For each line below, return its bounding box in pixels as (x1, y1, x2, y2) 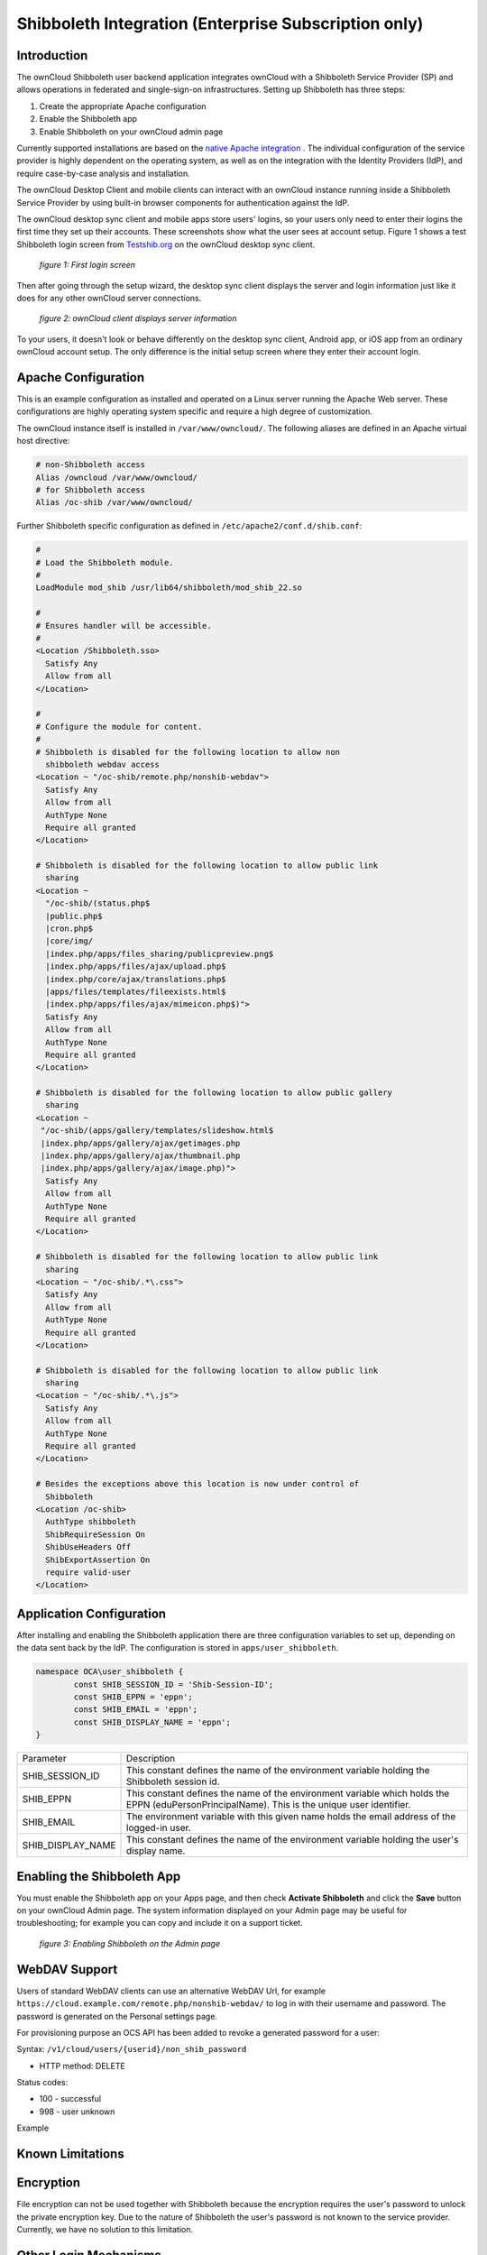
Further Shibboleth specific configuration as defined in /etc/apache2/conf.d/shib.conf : (16, 520, 363, 531)
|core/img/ (45, 936, 94, 946)
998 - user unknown (39, 2106, 115, 2117)
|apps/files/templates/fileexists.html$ (45, 986, 226, 997)
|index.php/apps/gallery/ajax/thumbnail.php (41, 1151, 241, 1161)
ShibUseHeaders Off (45, 1542, 132, 1552)
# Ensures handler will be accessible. (35, 621, 212, 630)
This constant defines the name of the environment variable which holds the (126, 1787, 450, 1799)
